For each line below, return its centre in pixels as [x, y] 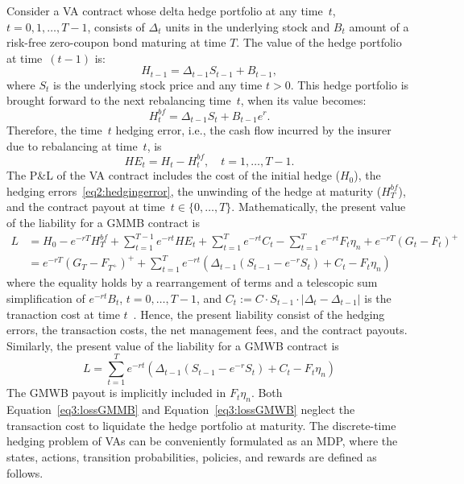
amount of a [379, 26]
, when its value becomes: [303, 100]
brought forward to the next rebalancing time [119, 100]
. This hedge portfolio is [350, 84]
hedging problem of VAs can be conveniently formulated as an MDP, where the [202, 441]
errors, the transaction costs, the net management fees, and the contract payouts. [207, 330]
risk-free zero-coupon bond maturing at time [116, 42]
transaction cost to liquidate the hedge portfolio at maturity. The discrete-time [201, 425]
